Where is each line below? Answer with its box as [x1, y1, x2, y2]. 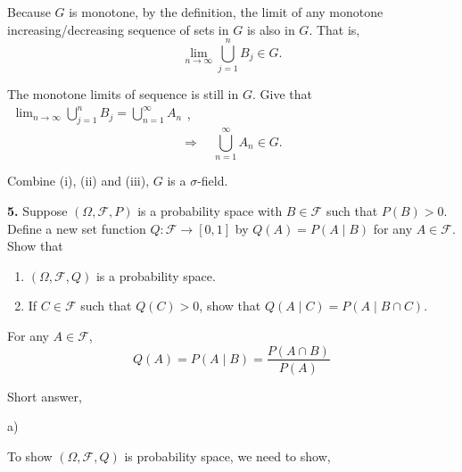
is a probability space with [137, 201, 283, 219]
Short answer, [7, 386, 82, 405]
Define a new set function [7, 219, 146, 237]
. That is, [309, 20, 360, 38]
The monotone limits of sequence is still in [7, 85, 239, 104]
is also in [246, 20, 295, 38]
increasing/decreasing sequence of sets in [7, 20, 229, 38]
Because [7, 3, 51, 21]
